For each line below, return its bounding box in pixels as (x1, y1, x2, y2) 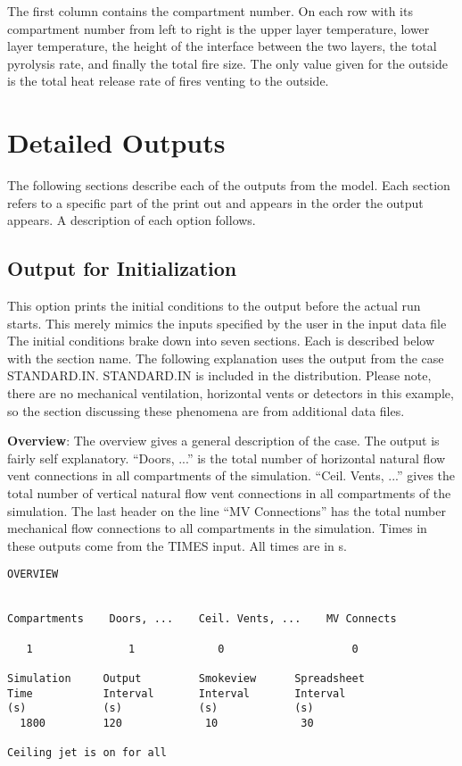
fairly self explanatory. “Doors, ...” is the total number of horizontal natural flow (7, 448, 446, 467)
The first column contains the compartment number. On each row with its (7, 2, 413, 20)
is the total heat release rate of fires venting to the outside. (7, 71, 329, 90)
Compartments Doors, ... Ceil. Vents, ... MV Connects (7, 612, 397, 626)
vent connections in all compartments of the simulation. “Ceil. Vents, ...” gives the (7, 466, 456, 485)
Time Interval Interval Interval (7, 687, 346, 700)
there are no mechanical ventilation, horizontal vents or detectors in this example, (7, 384, 454, 403)
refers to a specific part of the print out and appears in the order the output (7, 193, 424, 212)
